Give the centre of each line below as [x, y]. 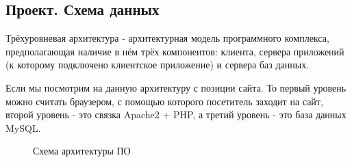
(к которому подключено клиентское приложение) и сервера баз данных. [158, 65]
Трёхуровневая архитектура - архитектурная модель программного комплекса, [167, 38]
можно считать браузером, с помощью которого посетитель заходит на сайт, [164, 101]
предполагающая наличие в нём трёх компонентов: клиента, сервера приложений [175, 51]
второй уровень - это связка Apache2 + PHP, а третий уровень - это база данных [176, 114]
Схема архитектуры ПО [82, 151]
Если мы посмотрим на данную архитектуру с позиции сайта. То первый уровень [176, 87]
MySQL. [23, 127]
